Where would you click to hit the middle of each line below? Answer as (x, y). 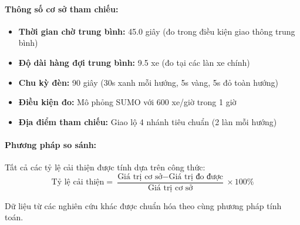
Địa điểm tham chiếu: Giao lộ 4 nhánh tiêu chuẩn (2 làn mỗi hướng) (148, 121)
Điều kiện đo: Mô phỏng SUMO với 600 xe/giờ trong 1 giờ (127, 102)
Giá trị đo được (196, 177)
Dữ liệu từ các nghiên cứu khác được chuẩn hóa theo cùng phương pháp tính (143, 205)
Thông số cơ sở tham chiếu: (62, 9)
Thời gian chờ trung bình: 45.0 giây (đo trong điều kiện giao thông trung (157, 31)
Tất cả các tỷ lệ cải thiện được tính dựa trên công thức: (105, 167)
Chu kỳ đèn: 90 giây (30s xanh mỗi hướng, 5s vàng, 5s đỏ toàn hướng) (149, 82)
